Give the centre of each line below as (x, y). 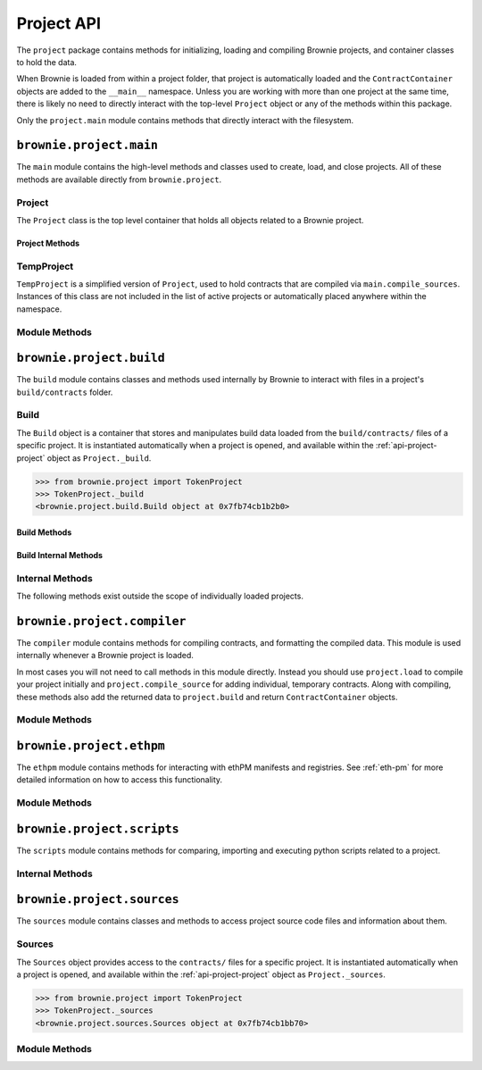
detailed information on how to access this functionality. (120, 780)
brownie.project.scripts (98, 829)
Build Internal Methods (59, 555)
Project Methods (48, 243)
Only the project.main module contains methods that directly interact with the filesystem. (185, 120)
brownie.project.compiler (101, 621)
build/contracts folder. (65, 392)
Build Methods (44, 532)
